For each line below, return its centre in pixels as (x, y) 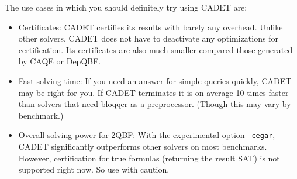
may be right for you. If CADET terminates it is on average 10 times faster (153, 92)
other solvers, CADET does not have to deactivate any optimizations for (148, 38)
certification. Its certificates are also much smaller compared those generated (156, 49)
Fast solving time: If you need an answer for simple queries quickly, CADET (155, 80)
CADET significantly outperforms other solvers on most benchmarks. (143, 146)
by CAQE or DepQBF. (60, 61)
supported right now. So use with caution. (94, 169)
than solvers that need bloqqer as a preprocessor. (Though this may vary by (155, 104)
